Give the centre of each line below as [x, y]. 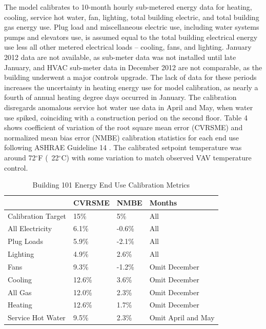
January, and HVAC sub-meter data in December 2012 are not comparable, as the [133, 67]
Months [163, 202]
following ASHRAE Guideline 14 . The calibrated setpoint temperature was [123, 147]
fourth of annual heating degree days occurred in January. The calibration [120, 97]
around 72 [20, 157]
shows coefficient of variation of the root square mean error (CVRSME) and [124, 127]
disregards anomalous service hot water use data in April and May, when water [129, 107]
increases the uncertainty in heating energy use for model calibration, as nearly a [131, 87]
